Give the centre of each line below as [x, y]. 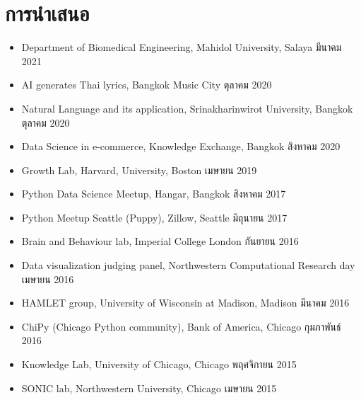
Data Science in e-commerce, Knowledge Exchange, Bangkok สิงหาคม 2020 [181, 146]
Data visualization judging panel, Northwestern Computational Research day [188, 265]
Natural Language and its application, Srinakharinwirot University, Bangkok [187, 108]
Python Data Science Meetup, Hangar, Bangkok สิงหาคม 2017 [154, 194]
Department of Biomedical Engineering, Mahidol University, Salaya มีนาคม [182, 47]
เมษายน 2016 [48, 279]
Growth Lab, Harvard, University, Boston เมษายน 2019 [139, 170]
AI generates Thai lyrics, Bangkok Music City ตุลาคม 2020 [147, 85]
